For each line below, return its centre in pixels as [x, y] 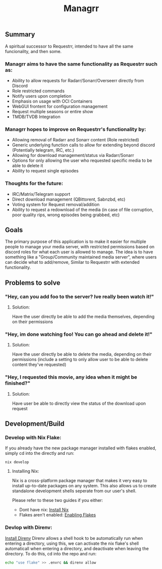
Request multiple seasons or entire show [52, 111]
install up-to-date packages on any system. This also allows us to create [84, 486]
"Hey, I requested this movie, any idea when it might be [71, 377]
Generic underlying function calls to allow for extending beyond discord [83, 145]
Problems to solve [33, 283]
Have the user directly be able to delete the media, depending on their [82, 354]
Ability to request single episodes [45, 171]
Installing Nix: [26, 471]
